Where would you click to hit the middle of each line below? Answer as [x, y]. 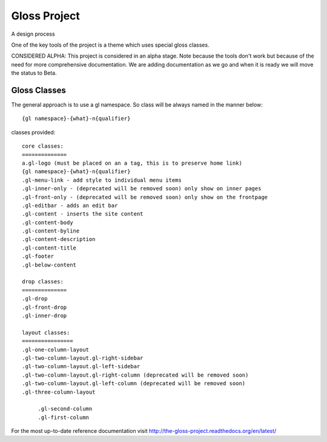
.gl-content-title [49, 248]
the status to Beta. [34, 73]
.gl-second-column [65, 409]
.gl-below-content [49, 265]
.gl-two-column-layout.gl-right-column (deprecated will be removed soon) [135, 375]
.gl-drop [35, 299]
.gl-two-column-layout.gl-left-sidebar [81, 367]
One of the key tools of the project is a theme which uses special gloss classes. [110, 45]
